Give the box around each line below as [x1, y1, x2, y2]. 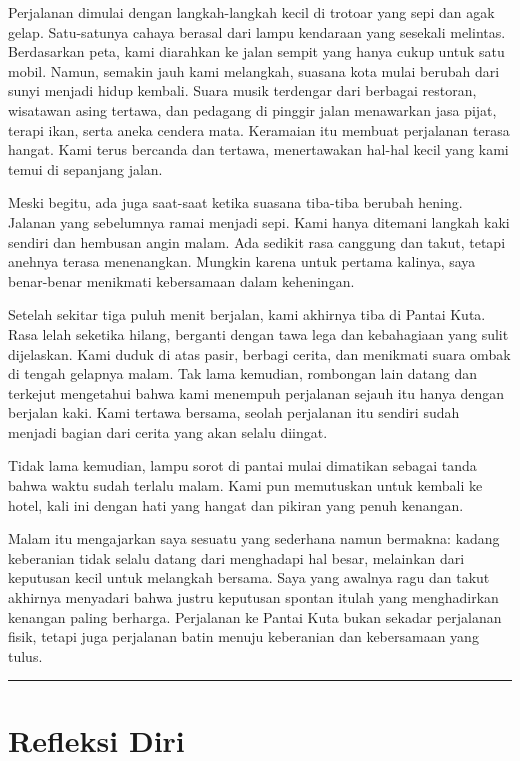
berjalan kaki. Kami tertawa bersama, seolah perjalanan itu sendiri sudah [8, 402, 460, 423]
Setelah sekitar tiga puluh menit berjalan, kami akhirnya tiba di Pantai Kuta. [8, 304, 486, 325]
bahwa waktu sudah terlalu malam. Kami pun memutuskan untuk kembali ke [8, 475, 483, 496]
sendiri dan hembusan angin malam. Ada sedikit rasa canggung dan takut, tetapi [8, 231, 506, 252]
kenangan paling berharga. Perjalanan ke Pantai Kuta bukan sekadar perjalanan [8, 606, 502, 627]
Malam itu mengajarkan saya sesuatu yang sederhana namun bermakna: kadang [8, 528, 500, 549]
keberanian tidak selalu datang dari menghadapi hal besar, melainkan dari [8, 547, 465, 568]
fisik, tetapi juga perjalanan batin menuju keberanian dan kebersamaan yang [8, 626, 479, 647]
